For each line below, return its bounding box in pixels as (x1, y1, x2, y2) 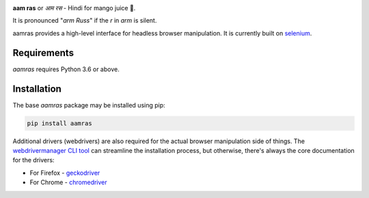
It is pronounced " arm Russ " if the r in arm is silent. (12, 16, 157, 25)
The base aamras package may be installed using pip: (12, 101, 165, 109)
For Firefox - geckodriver (29, 169, 100, 177)
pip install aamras (27, 119, 92, 127)
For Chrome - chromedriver (29, 178, 107, 186)
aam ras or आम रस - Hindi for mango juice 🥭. (12, 4, 136, 12)
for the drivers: (12, 156, 55, 164)
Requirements (12, 47, 74, 58)
